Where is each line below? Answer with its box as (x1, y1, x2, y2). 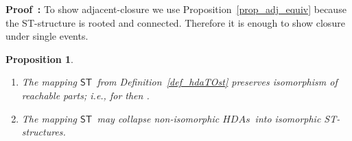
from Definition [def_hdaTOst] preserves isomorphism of (97, 75, 338, 89)
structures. (21, 125, 66, 139)
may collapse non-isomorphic (97, 111, 220, 125)
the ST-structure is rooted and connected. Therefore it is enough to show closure (5, 15, 345, 29)
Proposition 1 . (5, 51, 73, 66)
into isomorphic (255, 111, 321, 125)
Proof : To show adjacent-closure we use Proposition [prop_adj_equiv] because (5, 2, 347, 16)
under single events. (5, 29, 89, 43)
